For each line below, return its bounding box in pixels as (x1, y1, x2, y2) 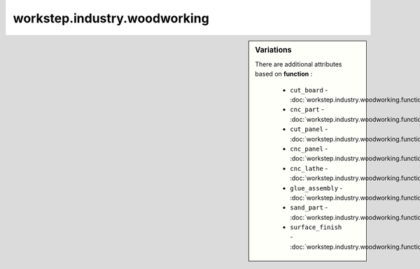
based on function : (255, 70, 313, 78)
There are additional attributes (255, 60, 342, 68)
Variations (255, 45, 292, 55)
